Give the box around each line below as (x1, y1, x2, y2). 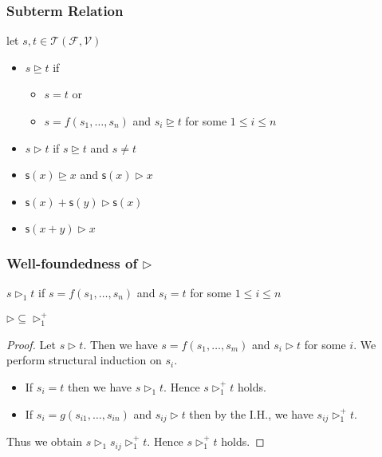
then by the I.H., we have (189, 405, 313, 422)
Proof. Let (6, 336, 56, 352)
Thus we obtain (6, 433, 82, 450)
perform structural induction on (6, 352, 162, 368)
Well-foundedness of (6, 252, 138, 272)
